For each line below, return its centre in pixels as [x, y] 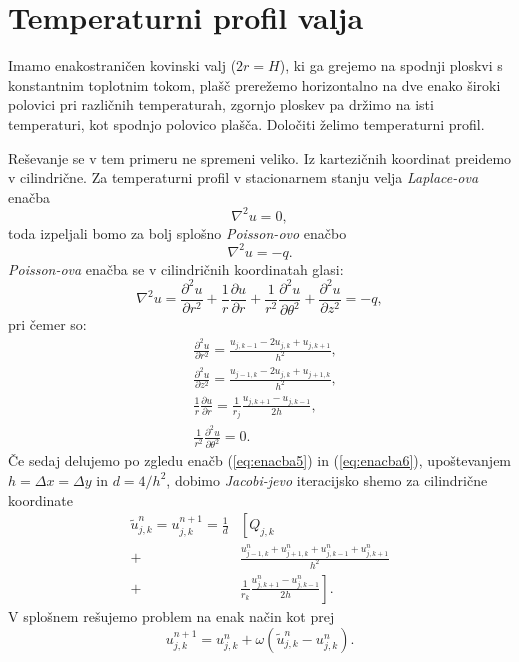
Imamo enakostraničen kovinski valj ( [122, 65]
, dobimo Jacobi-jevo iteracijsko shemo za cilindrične [327, 479]
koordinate [41, 499]
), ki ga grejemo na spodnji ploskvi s [391, 65]
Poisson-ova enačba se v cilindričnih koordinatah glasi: [176, 268]
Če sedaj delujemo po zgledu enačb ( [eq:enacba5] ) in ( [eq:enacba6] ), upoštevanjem [260, 460]
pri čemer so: [47, 324]
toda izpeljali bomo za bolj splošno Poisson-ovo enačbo [177, 232]
